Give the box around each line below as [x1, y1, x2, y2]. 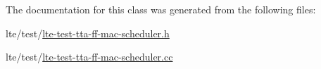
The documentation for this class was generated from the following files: [6, 2, 316, 16]
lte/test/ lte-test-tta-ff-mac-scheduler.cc [6, 49, 173, 64]
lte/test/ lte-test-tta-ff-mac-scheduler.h [6, 25, 170, 40]
